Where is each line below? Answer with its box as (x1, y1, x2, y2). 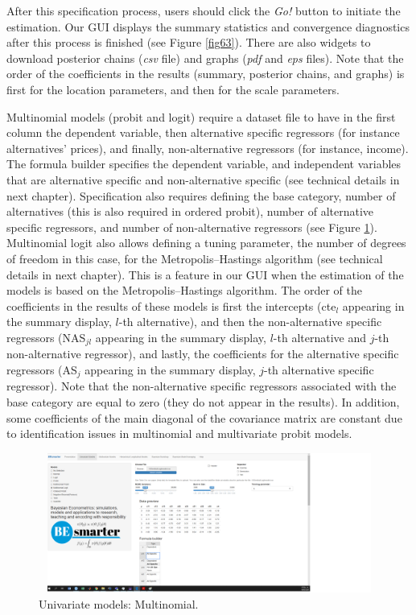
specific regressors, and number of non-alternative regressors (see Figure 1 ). (6, 218, 377, 235)
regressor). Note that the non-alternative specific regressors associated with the (6, 378, 397, 394)
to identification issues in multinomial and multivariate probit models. (6, 425, 352, 442)
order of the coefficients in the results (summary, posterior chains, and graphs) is (6, 65, 405, 82)
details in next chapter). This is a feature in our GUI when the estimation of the (6, 266, 404, 283)
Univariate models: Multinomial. (39, 595, 199, 612)
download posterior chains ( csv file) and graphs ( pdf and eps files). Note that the (6, 49, 404, 66)
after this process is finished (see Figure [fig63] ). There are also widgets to (6, 34, 371, 51)
